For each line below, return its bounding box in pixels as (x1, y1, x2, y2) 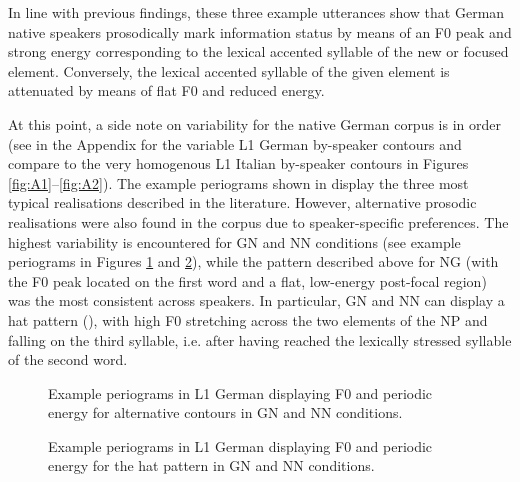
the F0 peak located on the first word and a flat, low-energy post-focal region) (8, 270, 487, 291)
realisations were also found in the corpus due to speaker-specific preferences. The (8, 211, 509, 232)
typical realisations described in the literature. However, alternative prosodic (8, 192, 477, 213)
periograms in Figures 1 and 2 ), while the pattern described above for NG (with (8, 251, 499, 272)
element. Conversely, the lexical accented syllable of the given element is (8, 60, 450, 81)
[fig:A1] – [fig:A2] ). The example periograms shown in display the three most (8, 172, 469, 193)
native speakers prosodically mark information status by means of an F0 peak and (8, 21, 512, 42)
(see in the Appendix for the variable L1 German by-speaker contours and (8, 133, 462, 154)
